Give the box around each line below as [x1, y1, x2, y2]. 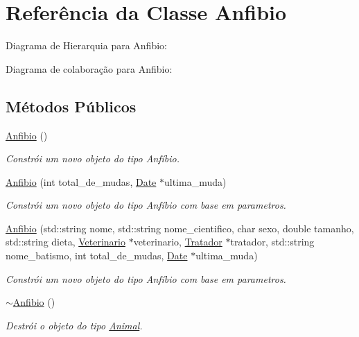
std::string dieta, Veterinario [6, 234, 125, 249]
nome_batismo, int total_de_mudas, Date [6, 248, 188, 263]
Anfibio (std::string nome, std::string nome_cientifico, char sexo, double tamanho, [6, 221, 354, 235]
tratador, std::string [230, 234, 315, 249]
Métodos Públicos [6, 95, 137, 116]
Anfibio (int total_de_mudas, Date [6, 174, 157, 189]
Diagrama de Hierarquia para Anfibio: [6, 38, 167, 53]
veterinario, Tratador [133, 234, 222, 249]
